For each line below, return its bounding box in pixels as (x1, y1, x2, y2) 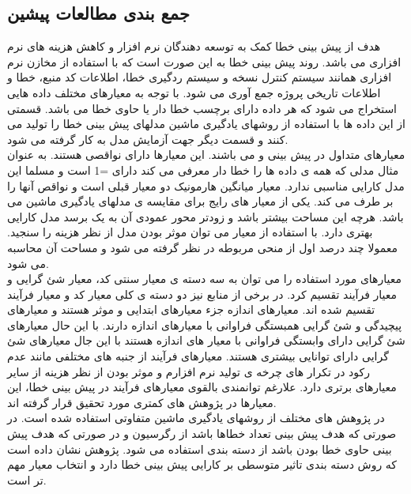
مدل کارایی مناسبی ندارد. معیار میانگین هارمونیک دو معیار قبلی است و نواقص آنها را (7, 177, 405, 194)
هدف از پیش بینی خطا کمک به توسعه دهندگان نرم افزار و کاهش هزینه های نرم (7, 38, 381, 55)
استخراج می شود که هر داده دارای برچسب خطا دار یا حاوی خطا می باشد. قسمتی (7, 100, 398, 116)
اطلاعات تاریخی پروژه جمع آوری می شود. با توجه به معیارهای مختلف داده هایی (7, 84, 381, 100)
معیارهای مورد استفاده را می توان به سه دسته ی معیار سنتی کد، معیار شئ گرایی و (7, 270, 402, 287)
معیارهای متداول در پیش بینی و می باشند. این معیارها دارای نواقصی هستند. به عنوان (7, 146, 405, 163)
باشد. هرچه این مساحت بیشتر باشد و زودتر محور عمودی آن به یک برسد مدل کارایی (7, 208, 404, 224)
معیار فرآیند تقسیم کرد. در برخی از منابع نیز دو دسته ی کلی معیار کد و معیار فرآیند (7, 285, 398, 302)
